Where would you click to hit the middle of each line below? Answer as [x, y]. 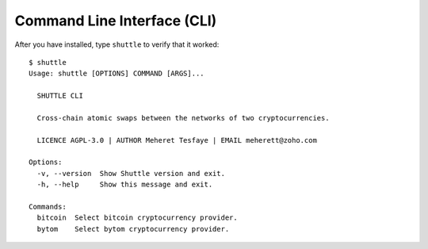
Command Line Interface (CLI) [116, 21]
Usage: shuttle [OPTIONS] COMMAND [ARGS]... [117, 74]
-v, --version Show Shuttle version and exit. [131, 173]
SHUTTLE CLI [60, 96]
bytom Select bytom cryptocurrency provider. [133, 229]
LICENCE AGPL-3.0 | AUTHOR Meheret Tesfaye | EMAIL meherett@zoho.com [177, 140]
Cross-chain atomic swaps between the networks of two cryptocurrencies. [183, 118]
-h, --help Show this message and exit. [125, 185]
